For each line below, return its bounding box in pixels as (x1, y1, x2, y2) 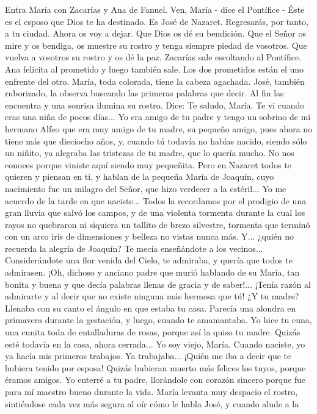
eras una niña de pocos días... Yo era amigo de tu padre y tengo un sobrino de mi (5, 110, 311, 123)
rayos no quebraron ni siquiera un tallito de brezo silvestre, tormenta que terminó (5, 218, 310, 230)
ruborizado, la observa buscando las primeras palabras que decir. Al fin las (5, 87, 284, 99)
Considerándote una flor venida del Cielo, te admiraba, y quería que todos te (5, 254, 293, 266)
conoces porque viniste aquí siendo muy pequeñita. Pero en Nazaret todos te (5, 158, 291, 171)
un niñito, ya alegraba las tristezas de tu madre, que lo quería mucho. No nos (5, 146, 294, 159)
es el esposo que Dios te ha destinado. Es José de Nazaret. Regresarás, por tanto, (5, 15, 308, 27)
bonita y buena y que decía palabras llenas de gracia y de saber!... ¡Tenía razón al (5, 277, 311, 290)
